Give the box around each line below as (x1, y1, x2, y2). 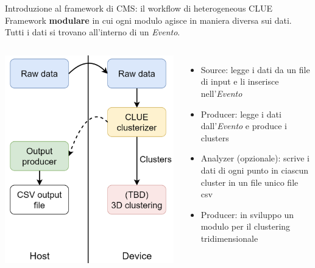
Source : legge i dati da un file (200, 63, 310, 76)
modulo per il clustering (200, 220, 291, 233)
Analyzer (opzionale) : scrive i (200, 152, 310, 164)
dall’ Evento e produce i (200, 119, 287, 132)
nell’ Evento (200, 86, 242, 99)
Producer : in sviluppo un (200, 208, 294, 220)
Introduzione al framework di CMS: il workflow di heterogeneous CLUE (5, 2, 272, 14)
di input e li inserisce (200, 75, 279, 88)
